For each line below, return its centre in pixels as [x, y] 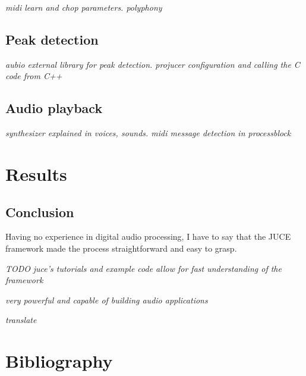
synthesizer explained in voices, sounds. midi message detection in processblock [148, 133]
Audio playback [54, 108]
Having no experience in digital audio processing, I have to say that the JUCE [148, 236]
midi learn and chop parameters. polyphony [84, 7]
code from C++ [34, 76]
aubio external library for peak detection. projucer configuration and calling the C [153, 64]
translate [21, 320]
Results [36, 173]
